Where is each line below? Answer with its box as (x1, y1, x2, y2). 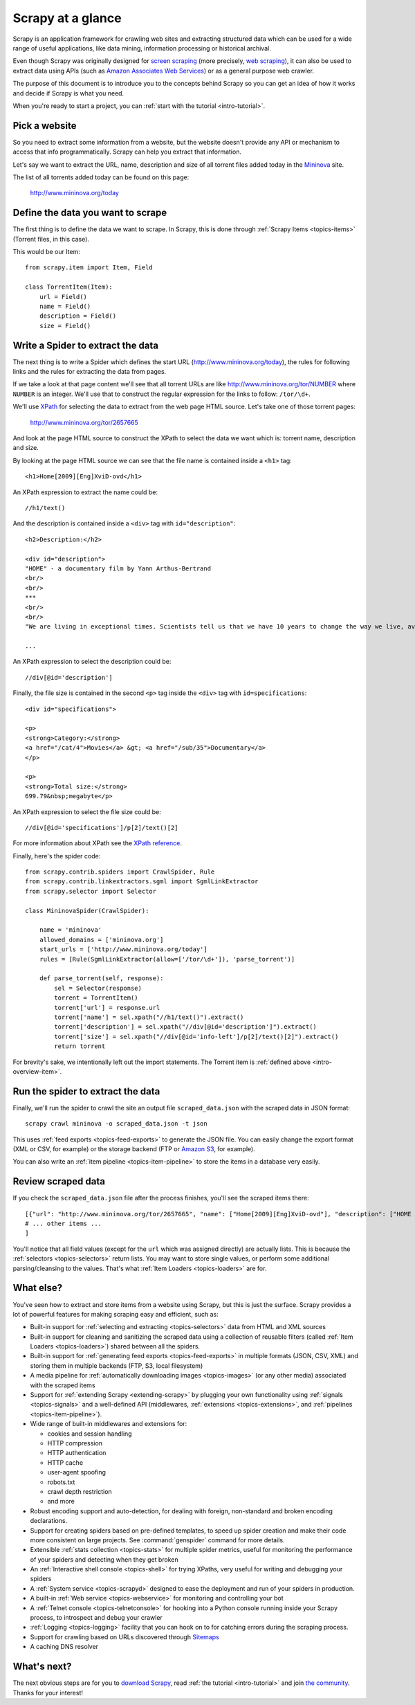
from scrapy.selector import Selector (25, 887, 157, 895)
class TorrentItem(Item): (25, 283, 113, 291)
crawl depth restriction (47, 1487, 112, 1495)
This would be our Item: (12, 248, 81, 256)
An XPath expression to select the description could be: (12, 658, 172, 666)
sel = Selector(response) (54, 984, 142, 992)
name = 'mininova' (39, 926, 102, 934)
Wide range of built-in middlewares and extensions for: (30, 1420, 187, 1428)
